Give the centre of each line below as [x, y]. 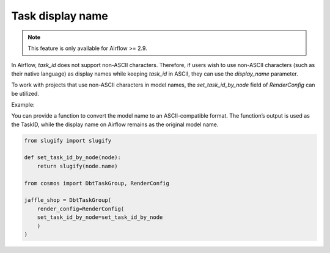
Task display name [60, 16]
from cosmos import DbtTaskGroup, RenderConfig [97, 183]
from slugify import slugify [68, 141]
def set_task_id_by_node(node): [73, 158]
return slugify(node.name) [78, 166]
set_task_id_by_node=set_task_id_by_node [100, 217]
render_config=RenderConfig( [81, 208]
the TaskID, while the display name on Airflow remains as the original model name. [115, 124]
